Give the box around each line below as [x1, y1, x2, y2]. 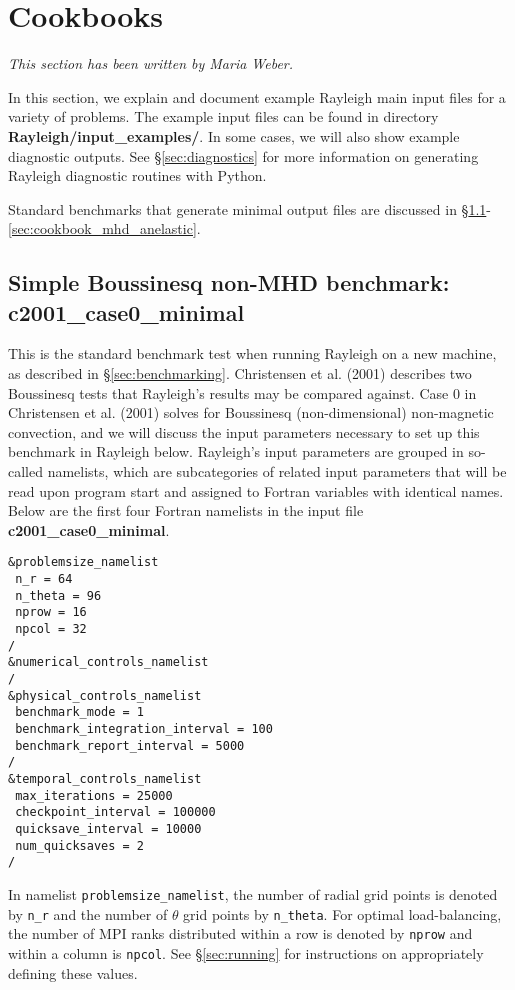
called [8, 461, 43, 482]
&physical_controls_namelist [8, 688, 202, 703]
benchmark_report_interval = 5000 [15, 738, 245, 753]
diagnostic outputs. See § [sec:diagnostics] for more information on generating [8, 145, 479, 166]
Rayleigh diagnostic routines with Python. [8, 165, 267, 186]
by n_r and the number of [8, 903, 168, 924]
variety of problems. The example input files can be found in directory [8, 106, 439, 127]
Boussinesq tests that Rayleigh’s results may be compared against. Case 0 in [8, 382, 477, 403]
